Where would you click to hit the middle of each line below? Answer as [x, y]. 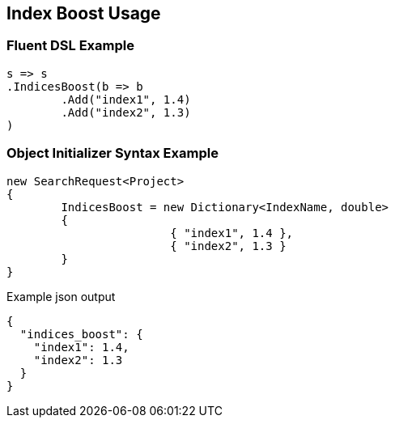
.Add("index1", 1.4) [126, 99]
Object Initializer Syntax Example [113, 153]
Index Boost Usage [84, 13]
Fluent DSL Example [70, 46]
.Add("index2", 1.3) [126, 112]
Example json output [61, 296]
